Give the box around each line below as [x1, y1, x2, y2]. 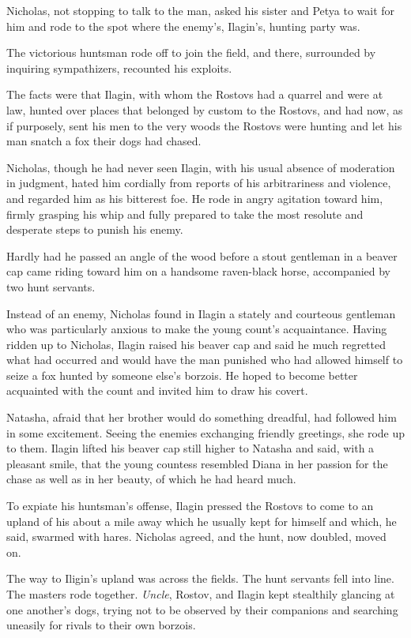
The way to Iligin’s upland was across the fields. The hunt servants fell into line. [6, 570, 394, 587]
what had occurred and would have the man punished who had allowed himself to [6, 351, 403, 368]
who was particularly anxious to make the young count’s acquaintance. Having [6, 321, 387, 337]
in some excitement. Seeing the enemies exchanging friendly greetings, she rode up [6, 424, 405, 441]
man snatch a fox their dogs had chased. [6, 133, 202, 149]
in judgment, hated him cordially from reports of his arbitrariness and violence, [6, 175, 391, 191]
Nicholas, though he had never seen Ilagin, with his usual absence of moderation [6, 159, 395, 175]
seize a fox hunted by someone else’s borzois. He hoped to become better [6, 366, 358, 383]
